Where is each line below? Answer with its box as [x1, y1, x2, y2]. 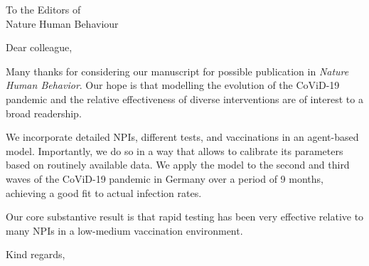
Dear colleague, [6, 40, 73, 55]
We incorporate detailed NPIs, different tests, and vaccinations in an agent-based [6, 129, 359, 144]
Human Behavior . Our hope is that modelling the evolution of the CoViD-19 [6, 78, 340, 92]
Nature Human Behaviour [6, 16, 119, 31]
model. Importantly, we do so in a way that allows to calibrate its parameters [6, 143, 343, 158]
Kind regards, [6, 247, 65, 262]
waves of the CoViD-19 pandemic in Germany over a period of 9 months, [6, 171, 323, 186]
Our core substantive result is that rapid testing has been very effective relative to [6, 209, 364, 224]
